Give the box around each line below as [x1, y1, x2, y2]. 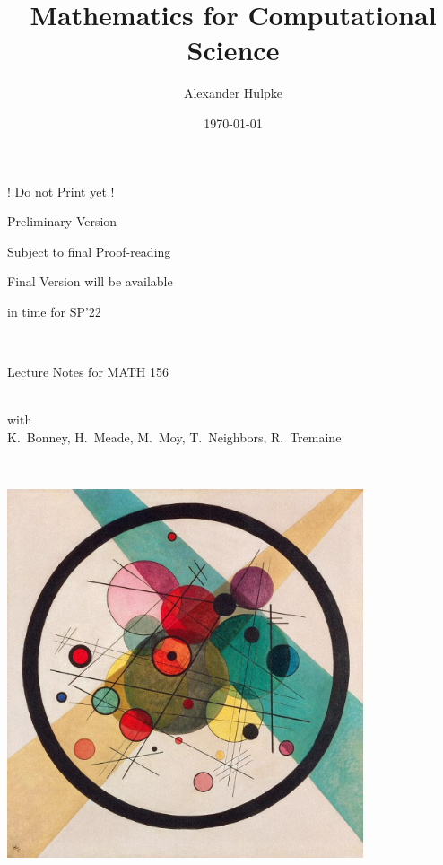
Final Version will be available [7, 272, 173, 291]
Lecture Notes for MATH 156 [7, 363, 169, 381]
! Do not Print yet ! [7, 181, 115, 200]
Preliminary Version [7, 212, 117, 231]
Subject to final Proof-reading [7, 241, 171, 260]
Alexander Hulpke [183, 83, 283, 102]
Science [187, 31, 280, 68]
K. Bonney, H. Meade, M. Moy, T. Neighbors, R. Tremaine [7, 427, 342, 446]
